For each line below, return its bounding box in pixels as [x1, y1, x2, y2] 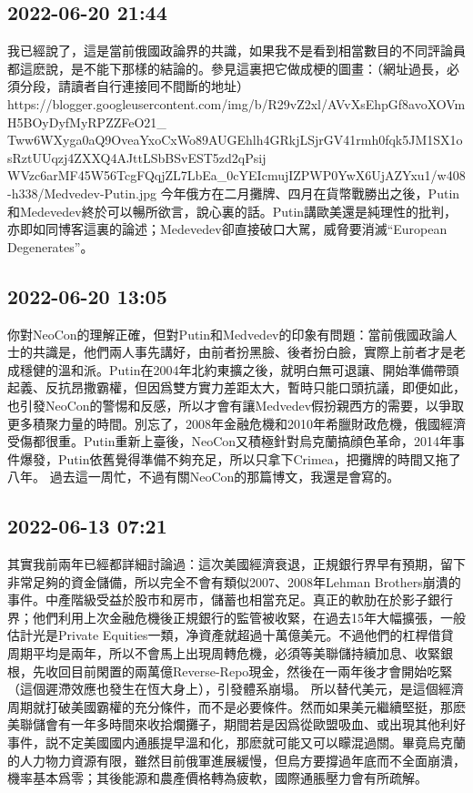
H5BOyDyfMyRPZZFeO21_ [7, 112, 166, 131]
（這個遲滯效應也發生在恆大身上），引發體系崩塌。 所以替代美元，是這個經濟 [7, 679, 464, 698]
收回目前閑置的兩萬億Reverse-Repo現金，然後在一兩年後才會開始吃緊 [45, 661, 453, 680]
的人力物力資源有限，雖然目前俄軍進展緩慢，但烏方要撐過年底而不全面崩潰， [7, 750, 466, 769]
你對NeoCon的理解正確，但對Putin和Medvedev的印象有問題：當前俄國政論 [7, 324, 445, 343]
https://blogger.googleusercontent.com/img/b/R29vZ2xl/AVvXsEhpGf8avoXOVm [7, 94, 466, 113]
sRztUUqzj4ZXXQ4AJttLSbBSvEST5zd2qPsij [7, 147, 267, 167]
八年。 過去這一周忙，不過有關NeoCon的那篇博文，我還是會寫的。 [7, 467, 400, 486]
